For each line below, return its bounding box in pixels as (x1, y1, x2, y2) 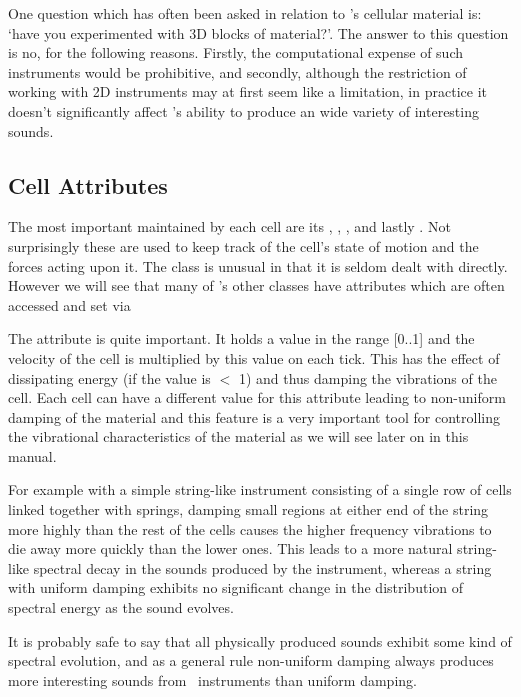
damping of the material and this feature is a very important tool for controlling (8, 406, 500, 427)
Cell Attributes (8, 169, 168, 200)
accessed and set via (8, 294, 131, 315)
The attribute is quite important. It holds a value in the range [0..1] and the (8, 328, 475, 349)
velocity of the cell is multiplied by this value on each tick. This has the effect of (8, 347, 500, 368)
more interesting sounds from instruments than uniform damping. (8, 669, 417, 690)
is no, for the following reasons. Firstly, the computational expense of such (8, 42, 464, 63)
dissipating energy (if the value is (8, 367, 211, 388)
